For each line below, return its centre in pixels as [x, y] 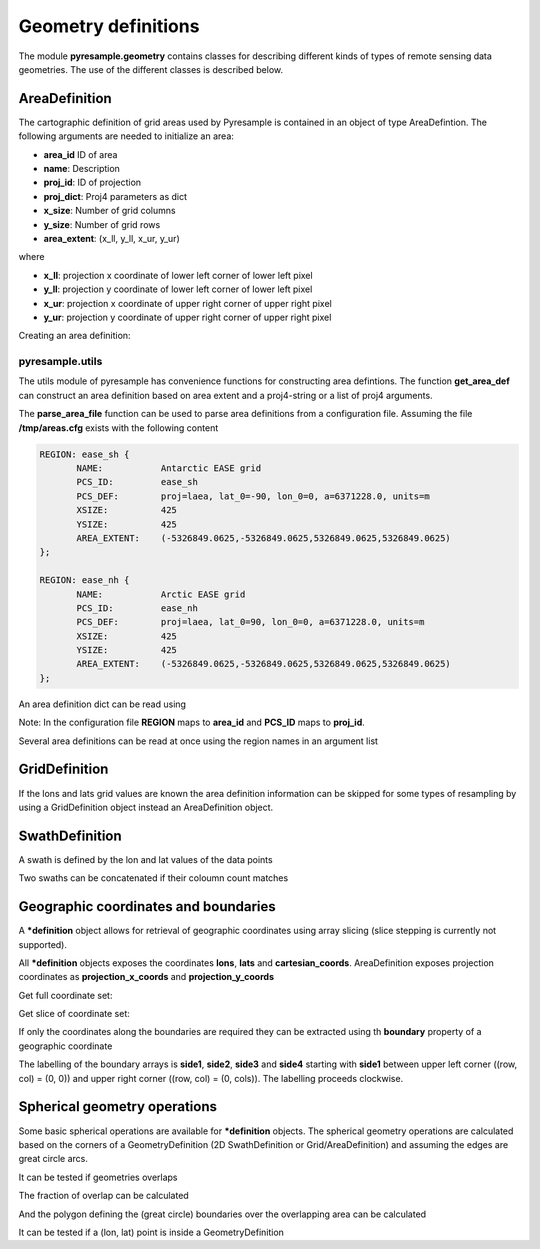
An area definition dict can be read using [102, 704]
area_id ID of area [80, 154]
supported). [43, 944]
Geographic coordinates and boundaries [147, 906]
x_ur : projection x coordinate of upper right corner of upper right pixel [187, 303]
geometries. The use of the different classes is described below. [151, 69]
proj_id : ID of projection [92, 182]
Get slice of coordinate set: [74, 1014]
